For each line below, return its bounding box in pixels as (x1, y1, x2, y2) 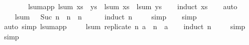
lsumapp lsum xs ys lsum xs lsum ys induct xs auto (28, 1, 237, 11)
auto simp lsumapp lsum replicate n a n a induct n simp (4, 21, 245, 32)
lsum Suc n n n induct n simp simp (14, 11, 197, 21)
